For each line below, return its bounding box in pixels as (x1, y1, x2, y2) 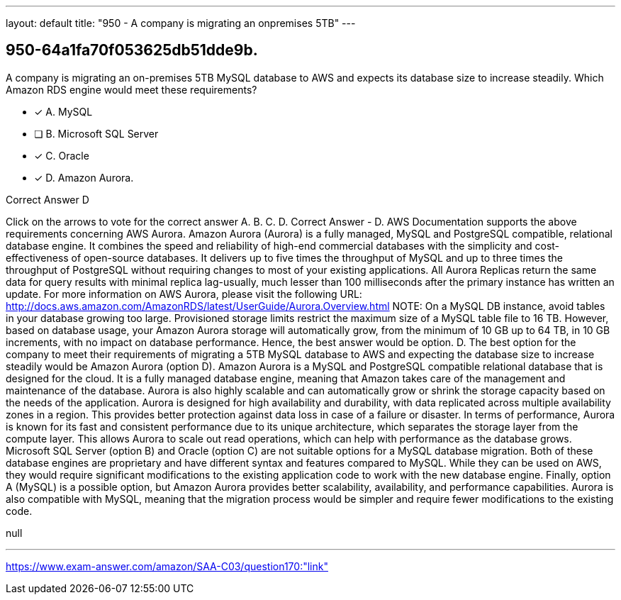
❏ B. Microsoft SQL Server (34, 127, 159, 140)
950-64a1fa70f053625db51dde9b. (6, 41, 258, 60)
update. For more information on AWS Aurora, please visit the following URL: (6, 287, 362, 300)
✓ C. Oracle (34, 149, 89, 162)
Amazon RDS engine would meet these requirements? (6, 83, 257, 96)
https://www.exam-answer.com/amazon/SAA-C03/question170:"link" (6, 560, 328, 572)
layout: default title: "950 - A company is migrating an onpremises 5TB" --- (6, 17, 356, 29)
